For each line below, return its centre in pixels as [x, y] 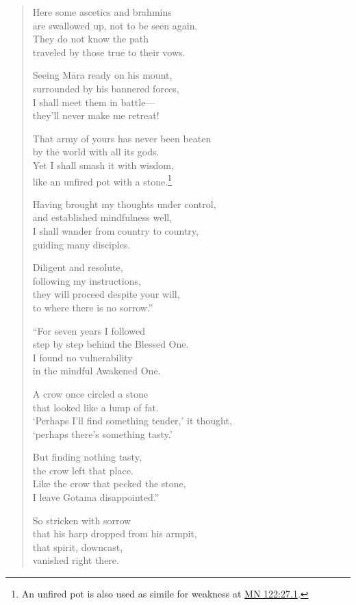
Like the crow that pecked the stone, [109, 484]
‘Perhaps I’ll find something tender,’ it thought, [132, 421]
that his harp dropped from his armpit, [115, 533]
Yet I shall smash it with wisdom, [103, 165]
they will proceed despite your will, [106, 294]
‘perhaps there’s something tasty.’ [102, 434]
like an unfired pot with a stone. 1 [102, 180]
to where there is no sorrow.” [93, 307]
